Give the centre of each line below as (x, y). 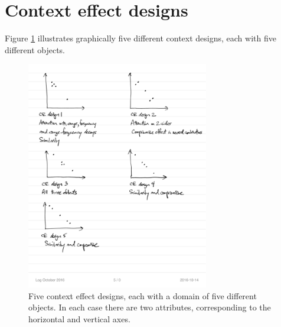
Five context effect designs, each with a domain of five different (143, 295)
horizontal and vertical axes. (79, 319)
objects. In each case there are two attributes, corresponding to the (150, 307)
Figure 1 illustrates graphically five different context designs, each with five (140, 38)
